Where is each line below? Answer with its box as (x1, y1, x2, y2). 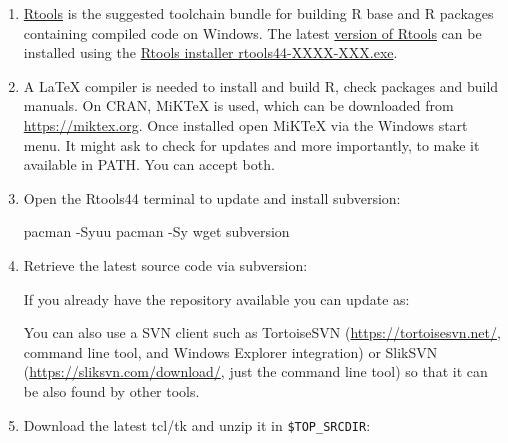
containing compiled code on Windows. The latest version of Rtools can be (23, 22, 482, 43)
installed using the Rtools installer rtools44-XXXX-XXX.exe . (23, 42, 398, 63)
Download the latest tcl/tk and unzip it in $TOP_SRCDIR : (23, 414, 371, 435)
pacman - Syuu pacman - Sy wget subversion (23, 221, 290, 242)
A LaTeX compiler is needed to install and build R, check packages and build (23, 75, 499, 96)
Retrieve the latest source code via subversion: (23, 254, 308, 275)
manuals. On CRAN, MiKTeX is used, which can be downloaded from (23, 95, 454, 116)
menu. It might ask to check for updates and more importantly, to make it (23, 134, 480, 155)
